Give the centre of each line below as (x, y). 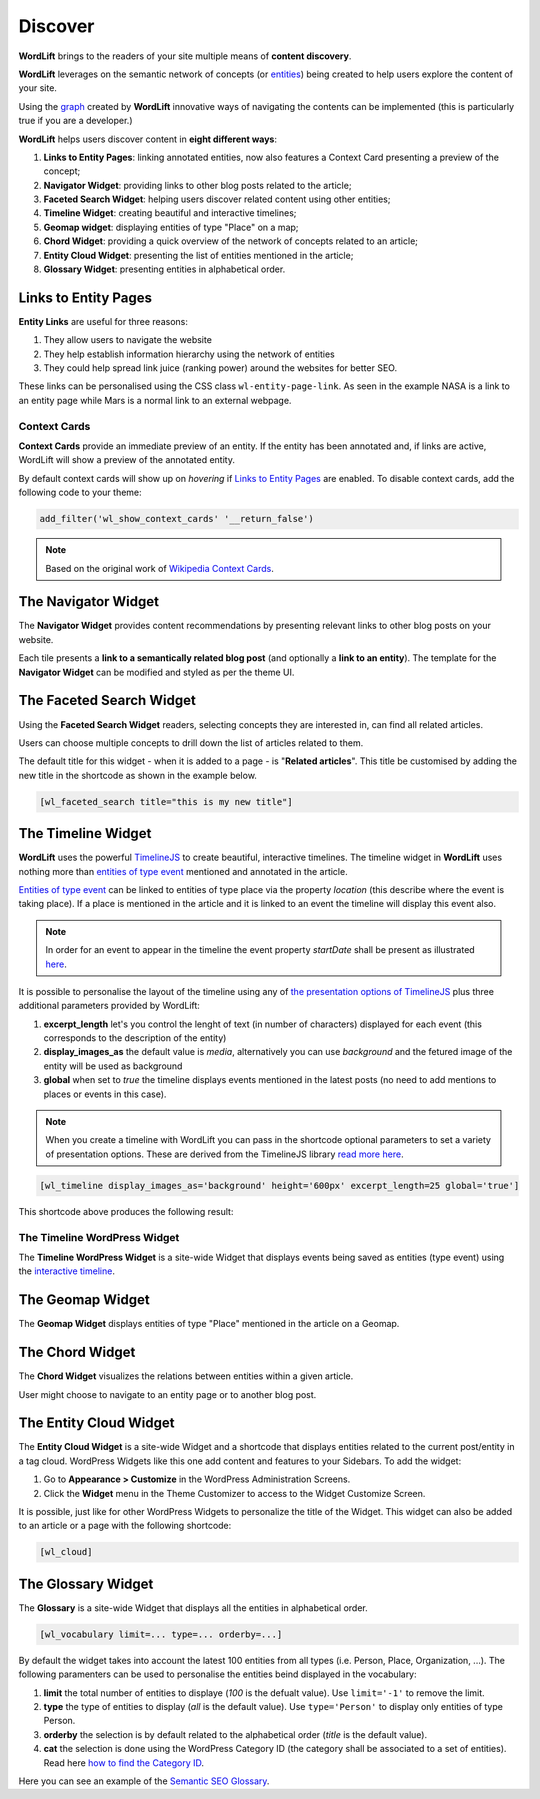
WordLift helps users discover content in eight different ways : (147, 139)
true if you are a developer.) (76, 121)
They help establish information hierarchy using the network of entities (189, 354)
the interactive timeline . (66, 1271)
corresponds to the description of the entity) (135, 1038)
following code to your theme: (80, 492)
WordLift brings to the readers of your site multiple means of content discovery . (185, 56)
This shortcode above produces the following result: (126, 1211)
